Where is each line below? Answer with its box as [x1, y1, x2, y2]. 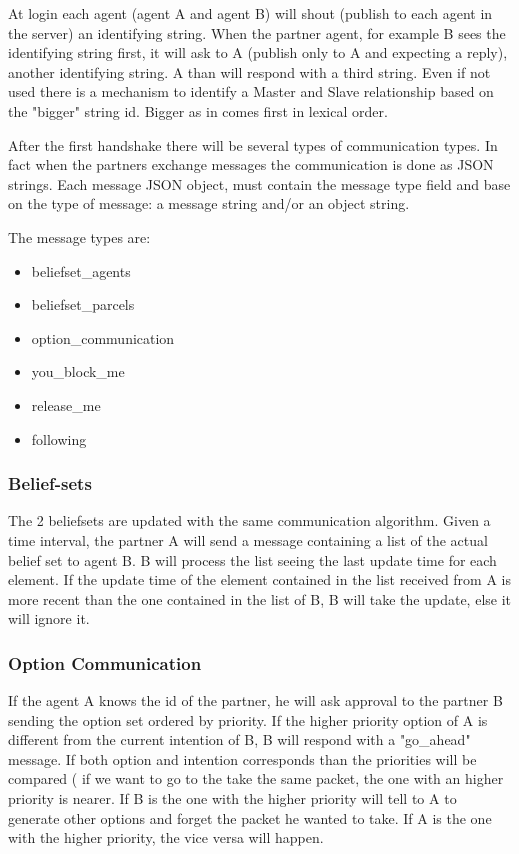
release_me [31, 394, 101, 415]
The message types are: [8, 226, 151, 247]
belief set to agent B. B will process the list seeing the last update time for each [8, 549, 497, 570]
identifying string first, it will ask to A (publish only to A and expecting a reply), [8, 42, 508, 63]
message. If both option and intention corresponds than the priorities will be [8, 748, 477, 769]
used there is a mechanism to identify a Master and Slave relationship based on [8, 81, 494, 102]
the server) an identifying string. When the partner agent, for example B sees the [8, 22, 506, 43]
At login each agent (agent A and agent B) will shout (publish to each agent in [8, 3, 493, 23]
